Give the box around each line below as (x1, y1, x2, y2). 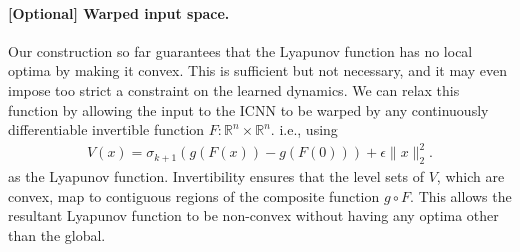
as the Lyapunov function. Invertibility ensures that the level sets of (8, 166, 424, 187)
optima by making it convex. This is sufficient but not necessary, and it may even (8, 60, 507, 81)
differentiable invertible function (8, 119, 205, 140)
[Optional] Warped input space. (8, 2, 230, 23)
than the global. (8, 224, 106, 245)
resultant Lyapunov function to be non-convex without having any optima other (8, 205, 499, 226)
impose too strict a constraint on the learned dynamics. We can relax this (8, 79, 460, 100)
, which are (436, 166, 505, 187)
